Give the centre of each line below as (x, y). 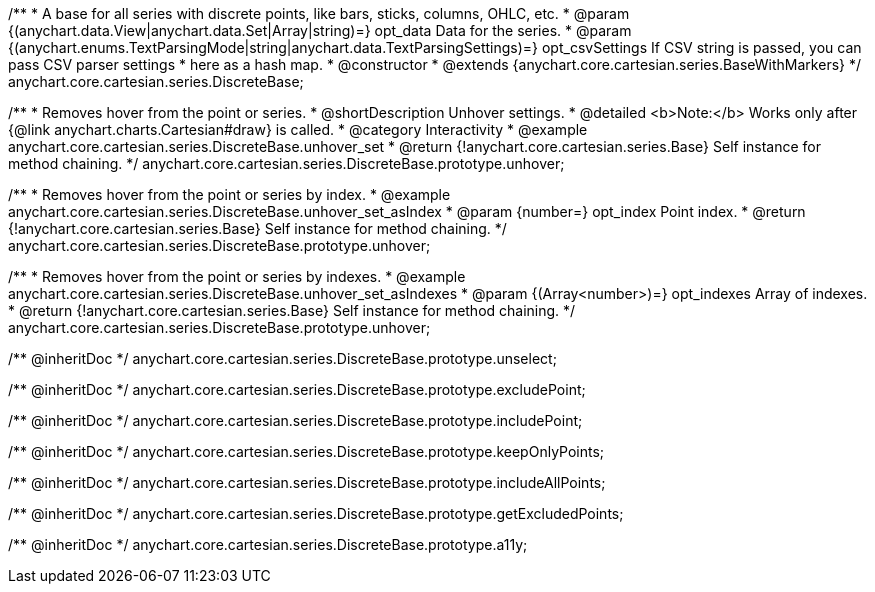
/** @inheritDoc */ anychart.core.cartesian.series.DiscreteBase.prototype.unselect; (282, 358)
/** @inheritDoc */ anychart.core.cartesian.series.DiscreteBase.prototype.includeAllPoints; (307, 482)
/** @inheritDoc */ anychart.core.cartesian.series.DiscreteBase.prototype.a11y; (268, 544)
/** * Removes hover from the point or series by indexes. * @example (237, 276)
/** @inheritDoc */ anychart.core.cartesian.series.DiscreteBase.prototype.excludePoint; (297, 389)
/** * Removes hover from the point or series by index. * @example (229, 194)
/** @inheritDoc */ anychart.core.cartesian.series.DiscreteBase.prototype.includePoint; (295, 420)
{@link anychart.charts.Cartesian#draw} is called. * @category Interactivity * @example (298, 129)
